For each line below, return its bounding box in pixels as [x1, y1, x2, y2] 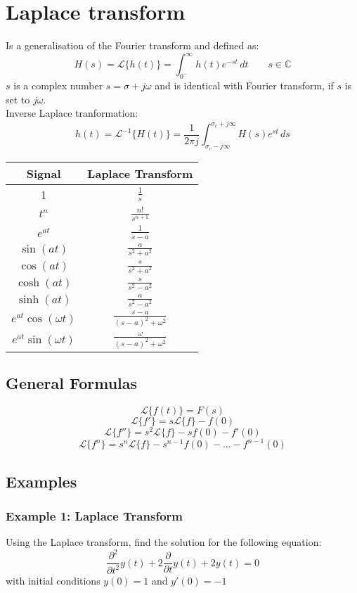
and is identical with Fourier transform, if [155, 78, 334, 93]
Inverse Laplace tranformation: [6, 106, 138, 120]
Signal [26, 165, 61, 181]
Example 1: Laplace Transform [6, 507, 183, 525]
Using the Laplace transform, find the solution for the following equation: [6, 535, 322, 549]
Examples [6, 470, 77, 492]
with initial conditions [6, 573, 100, 587]
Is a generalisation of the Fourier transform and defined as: [6, 38, 259, 53]
